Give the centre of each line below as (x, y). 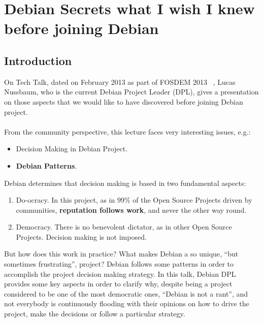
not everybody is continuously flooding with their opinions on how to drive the (127, 303)
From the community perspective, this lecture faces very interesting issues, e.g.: (127, 131)
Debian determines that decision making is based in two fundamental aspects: (125, 183)
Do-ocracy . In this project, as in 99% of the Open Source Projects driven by (134, 200)
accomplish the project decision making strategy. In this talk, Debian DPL (120, 273)
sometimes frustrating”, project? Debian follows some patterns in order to (119, 264)
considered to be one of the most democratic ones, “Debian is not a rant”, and (126, 293)
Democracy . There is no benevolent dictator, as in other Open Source (124, 227)
